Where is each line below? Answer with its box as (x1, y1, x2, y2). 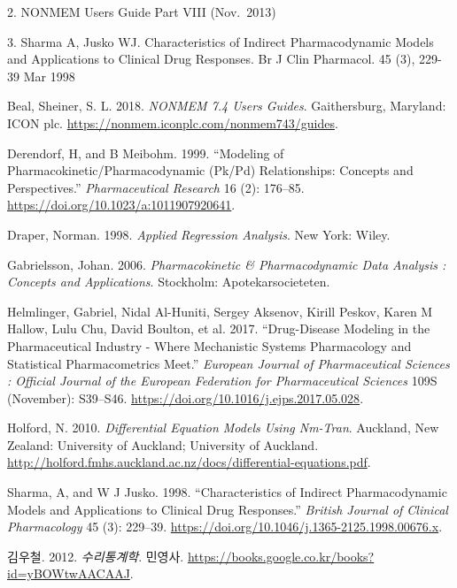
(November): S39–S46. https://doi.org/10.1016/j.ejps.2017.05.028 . (7, 388, 364, 407)
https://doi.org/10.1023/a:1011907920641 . (7, 195, 236, 214)
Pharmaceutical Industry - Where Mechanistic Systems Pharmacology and (7, 336, 412, 355)
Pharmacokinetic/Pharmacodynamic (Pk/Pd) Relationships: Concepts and (7, 161, 414, 179)
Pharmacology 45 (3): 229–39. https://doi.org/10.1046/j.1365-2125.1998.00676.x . (7, 517, 443, 536)
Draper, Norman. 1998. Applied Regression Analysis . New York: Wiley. (7, 225, 391, 243)
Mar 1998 (23, 66, 75, 85)
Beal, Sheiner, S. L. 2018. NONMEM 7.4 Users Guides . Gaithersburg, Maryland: (7, 96, 446, 115)
